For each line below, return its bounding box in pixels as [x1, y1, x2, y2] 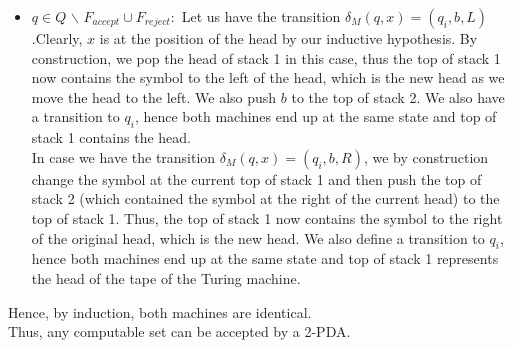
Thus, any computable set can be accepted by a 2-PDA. [8, 321, 351, 342]
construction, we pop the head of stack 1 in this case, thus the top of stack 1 [31, 47, 501, 68]
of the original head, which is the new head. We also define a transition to [31, 227, 485, 248]
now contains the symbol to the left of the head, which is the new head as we [31, 67, 505, 88]
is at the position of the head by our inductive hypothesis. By [99, 28, 478, 48]
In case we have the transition [31, 146, 216, 167]
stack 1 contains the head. [31, 127, 191, 148]
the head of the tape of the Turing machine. [31, 267, 301, 288]
